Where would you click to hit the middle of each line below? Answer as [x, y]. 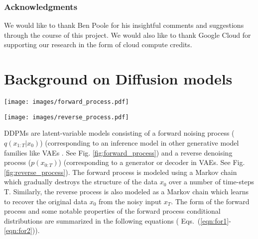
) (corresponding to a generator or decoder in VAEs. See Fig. [152, 162]
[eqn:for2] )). [22, 230]
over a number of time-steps [211, 182]
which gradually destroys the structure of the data [81, 182]
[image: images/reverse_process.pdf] [66, 117]
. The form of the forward [210, 201]
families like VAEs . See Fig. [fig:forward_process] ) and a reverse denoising [118, 152]
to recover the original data [46, 201]
